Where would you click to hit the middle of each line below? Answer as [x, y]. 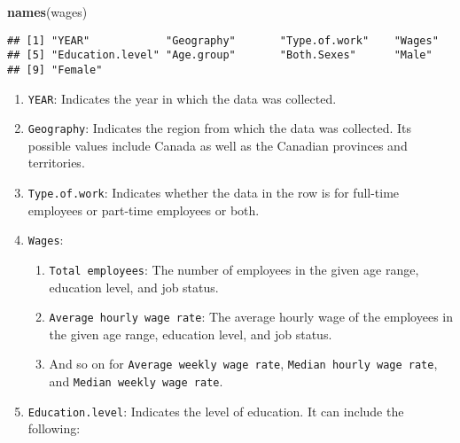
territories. [56, 163]
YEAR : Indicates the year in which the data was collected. [182, 98]
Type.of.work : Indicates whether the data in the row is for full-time [214, 193]
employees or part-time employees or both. [144, 210]
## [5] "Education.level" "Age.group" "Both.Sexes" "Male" [220, 55]
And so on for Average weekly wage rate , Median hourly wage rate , [243, 364]
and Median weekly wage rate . [136, 381]
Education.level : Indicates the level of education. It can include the [216, 411]
